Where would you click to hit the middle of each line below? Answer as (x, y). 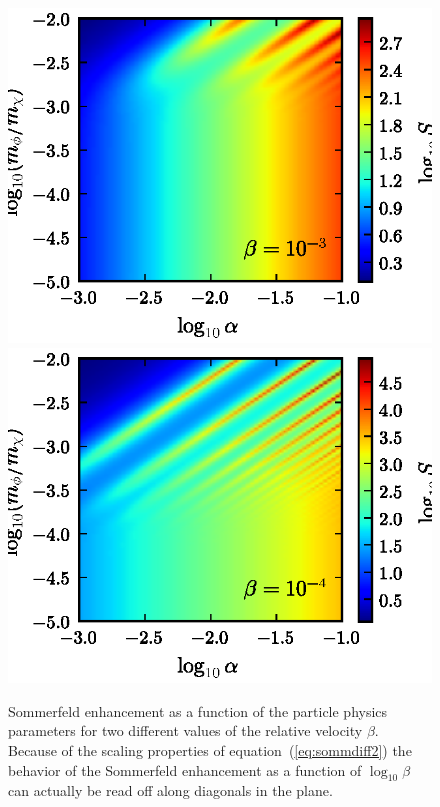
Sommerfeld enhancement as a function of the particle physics (198, 710)
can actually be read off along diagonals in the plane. (170, 790)
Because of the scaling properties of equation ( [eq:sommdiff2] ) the (210, 749)
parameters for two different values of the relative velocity (185, 730)
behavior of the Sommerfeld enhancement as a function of (185, 769)
